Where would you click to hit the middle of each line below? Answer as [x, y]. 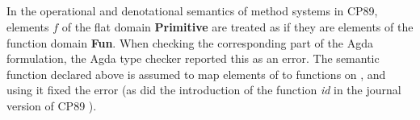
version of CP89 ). [52, 105]
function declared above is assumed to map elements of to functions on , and [196, 74]
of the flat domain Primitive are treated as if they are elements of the [237, 26]
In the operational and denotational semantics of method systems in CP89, [192, 11]
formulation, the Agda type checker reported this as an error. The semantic [193, 58]
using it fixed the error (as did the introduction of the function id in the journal [204, 90]
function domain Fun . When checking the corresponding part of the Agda [190, 42]
